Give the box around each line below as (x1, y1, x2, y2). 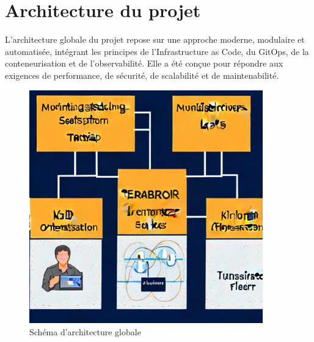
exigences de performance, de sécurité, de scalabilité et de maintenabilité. (5, 68, 279, 81)
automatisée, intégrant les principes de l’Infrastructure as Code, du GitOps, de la (5, 45, 309, 57)
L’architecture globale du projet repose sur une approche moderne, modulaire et (5, 33, 305, 46)
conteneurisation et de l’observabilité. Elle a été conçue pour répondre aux (5, 57, 283, 70)
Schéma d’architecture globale (29, 325, 141, 338)
